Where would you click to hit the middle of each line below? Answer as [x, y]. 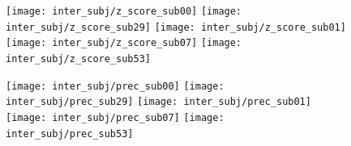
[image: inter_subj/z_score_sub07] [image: [124, 43]
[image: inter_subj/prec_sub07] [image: [115, 117]
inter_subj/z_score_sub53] [78, 58]
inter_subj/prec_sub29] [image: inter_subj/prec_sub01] [158, 102]
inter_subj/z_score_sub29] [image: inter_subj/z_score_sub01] [176, 27]
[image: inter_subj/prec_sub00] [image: [115, 86]
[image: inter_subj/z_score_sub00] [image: [124, 11]
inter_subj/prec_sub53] [70, 133]
